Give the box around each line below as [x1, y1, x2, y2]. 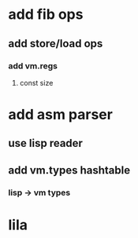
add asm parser [8, 106, 113, 123]
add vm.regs [8, 60, 58, 71]
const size [19, 78, 54, 87]
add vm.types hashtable [8, 163, 131, 177]
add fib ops [8, 5, 84, 24]
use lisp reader [8, 137, 83, 150]
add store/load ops [8, 37, 103, 50]
